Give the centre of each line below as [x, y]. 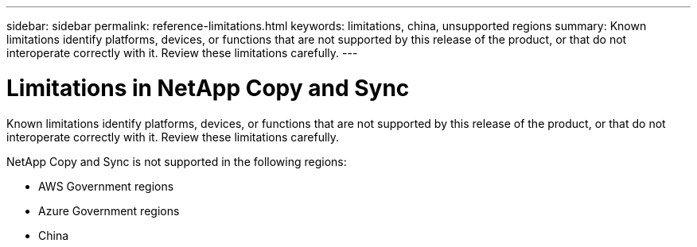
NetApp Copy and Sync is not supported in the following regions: [177, 161]
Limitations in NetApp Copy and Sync [208, 88]
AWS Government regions [106, 186]
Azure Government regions [109, 210]
